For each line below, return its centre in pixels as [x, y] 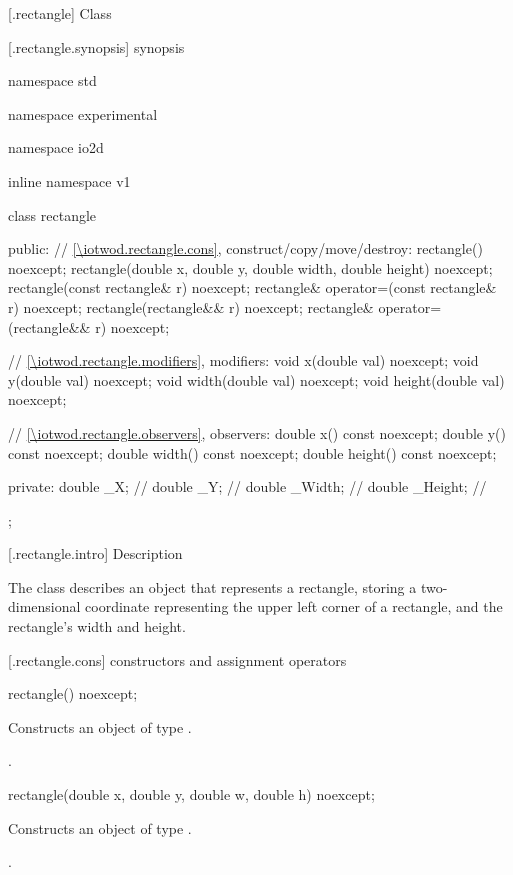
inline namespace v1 [69, 180]
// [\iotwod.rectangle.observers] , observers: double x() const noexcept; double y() [257, 432]
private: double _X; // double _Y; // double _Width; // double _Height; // [247, 486]
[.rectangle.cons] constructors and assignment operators [177, 659]
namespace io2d [56, 147]
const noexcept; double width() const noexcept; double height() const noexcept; [252, 452]
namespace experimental [83, 113]
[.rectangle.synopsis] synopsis [96, 46]
